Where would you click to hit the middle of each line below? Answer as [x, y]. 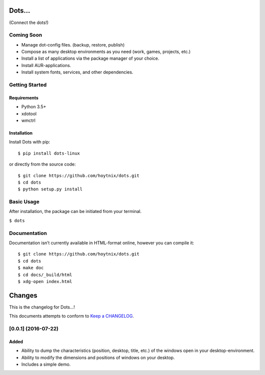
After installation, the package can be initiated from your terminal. [75, 211]
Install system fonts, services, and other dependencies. [77, 72]
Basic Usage [24, 202]
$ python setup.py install [50, 189]
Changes [23, 295]
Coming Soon [26, 35]
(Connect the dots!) [29, 23]
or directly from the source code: [42, 164]
